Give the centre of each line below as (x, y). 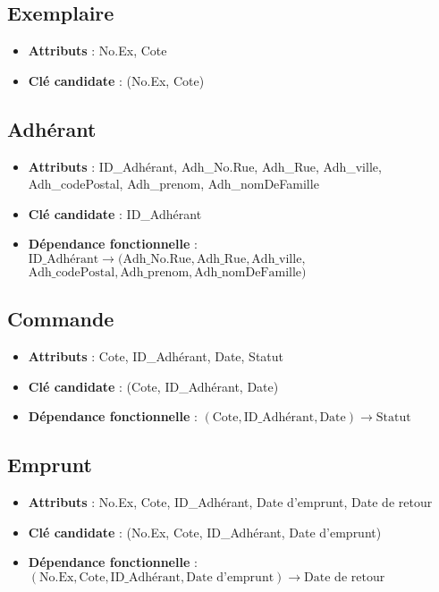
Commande (61, 319)
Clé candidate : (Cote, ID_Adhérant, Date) (153, 386)
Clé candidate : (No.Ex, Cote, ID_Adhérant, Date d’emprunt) (205, 532)
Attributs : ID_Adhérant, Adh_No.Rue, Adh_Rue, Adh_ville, (205, 166)
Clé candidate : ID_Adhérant (115, 213)
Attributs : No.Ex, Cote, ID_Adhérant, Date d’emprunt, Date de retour (230, 502)
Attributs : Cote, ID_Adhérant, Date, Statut (156, 356)
